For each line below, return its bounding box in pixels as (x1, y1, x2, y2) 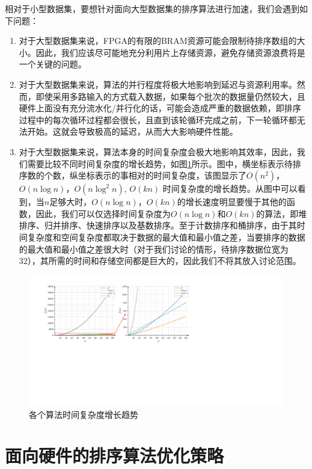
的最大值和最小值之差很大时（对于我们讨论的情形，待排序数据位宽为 (19, 242, 289, 255)
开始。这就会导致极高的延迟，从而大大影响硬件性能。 (27, 125, 238, 138)
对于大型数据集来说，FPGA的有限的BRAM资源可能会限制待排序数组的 (19, 34, 297, 47)
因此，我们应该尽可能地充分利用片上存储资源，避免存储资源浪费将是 (35, 46, 305, 58)
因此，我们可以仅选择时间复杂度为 (35, 207, 171, 219)
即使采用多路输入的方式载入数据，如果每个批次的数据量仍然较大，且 (35, 90, 305, 102)
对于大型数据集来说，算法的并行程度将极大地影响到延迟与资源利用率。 (19, 78, 297, 90)
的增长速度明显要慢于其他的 (177, 195, 287, 208)
